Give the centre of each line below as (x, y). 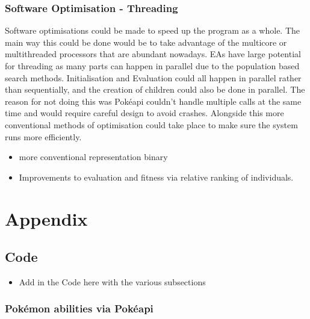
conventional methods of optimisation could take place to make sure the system (151, 124)
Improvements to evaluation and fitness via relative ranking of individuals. (156, 177)
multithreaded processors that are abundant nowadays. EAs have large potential (153, 54)
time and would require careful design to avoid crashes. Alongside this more (144, 113)
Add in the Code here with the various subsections (112, 281)
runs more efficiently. (43, 136)
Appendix (46, 218)
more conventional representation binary (93, 157)
